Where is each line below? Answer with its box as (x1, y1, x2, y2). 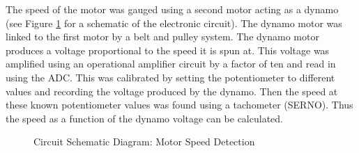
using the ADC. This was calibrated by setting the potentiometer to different (6, 70, 335, 84)
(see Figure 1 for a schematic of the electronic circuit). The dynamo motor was (6, 15, 342, 30)
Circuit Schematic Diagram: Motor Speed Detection (33, 134, 255, 149)
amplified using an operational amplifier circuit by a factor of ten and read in (6, 56, 336, 71)
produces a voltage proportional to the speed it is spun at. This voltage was (6, 42, 330, 57)
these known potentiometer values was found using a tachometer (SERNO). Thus (6, 97, 353, 112)
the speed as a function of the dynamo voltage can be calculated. (6, 111, 283, 125)
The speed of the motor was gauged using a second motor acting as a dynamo (6, 2, 339, 16)
